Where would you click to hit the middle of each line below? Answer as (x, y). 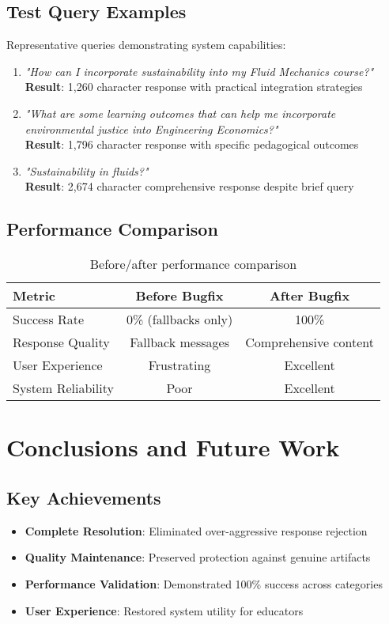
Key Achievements (84, 497)
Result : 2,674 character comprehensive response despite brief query (189, 186)
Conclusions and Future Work (173, 447)
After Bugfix (310, 296)
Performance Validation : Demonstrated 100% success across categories (204, 583)
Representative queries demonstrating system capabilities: (146, 45)
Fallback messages (179, 342)
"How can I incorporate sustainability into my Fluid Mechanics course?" (199, 71)
